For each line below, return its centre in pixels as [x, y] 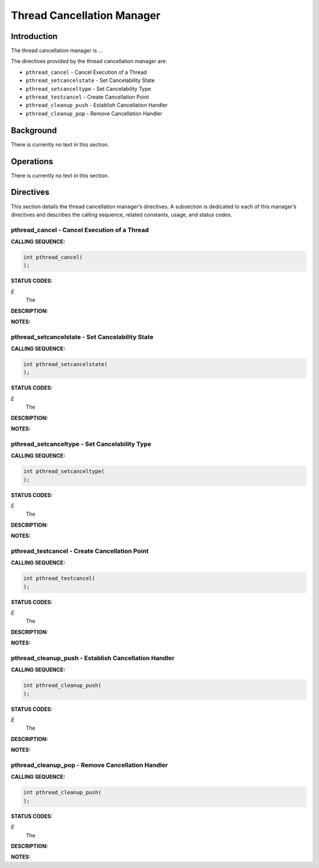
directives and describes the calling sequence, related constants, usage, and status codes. [122, 214]
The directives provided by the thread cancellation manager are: [89, 61]
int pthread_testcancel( [59, 578]
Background [34, 130]
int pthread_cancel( [53, 257]
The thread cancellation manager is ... [57, 51]
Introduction [34, 36]
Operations [32, 161]
